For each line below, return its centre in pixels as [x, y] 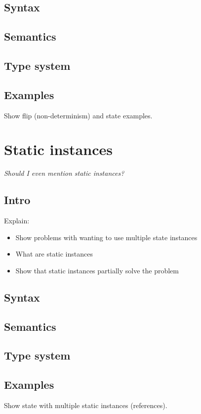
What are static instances [54, 254]
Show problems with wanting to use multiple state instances [106, 237]
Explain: [17, 221]
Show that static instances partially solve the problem [97, 270]
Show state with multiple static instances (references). [86, 405]
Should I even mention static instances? [64, 173]
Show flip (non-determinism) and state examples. [78, 115]
